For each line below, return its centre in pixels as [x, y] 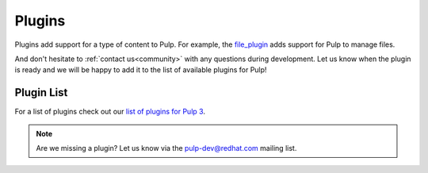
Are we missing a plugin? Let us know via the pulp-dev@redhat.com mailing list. [166, 148]
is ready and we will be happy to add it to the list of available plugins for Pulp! [141, 70]
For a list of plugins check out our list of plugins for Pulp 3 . [110, 112]
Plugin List [41, 92]
